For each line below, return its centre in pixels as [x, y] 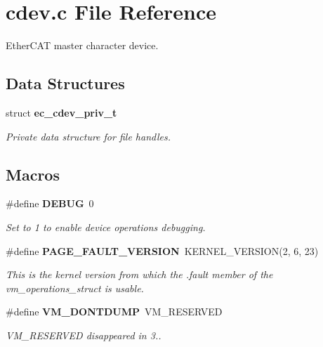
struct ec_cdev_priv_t [61, 112]
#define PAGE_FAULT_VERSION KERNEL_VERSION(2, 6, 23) [162, 250]
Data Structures [65, 83]
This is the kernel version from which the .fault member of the [139, 274]
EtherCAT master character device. [82, 45]
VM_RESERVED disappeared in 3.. [84, 335]
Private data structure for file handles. [88, 136]
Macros [33, 174]
